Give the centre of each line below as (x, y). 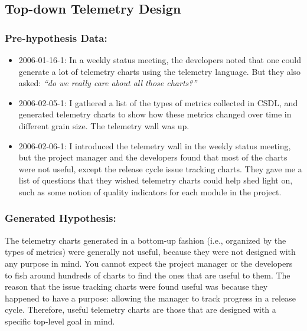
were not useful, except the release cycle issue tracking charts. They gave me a (160, 168)
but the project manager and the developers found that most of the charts (153, 157)
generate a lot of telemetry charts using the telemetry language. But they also (160, 71)
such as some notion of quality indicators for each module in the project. (150, 191)
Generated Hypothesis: (61, 218)
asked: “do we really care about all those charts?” (108, 83)
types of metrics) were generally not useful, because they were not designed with (150, 252)
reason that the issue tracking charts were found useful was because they (136, 286)
